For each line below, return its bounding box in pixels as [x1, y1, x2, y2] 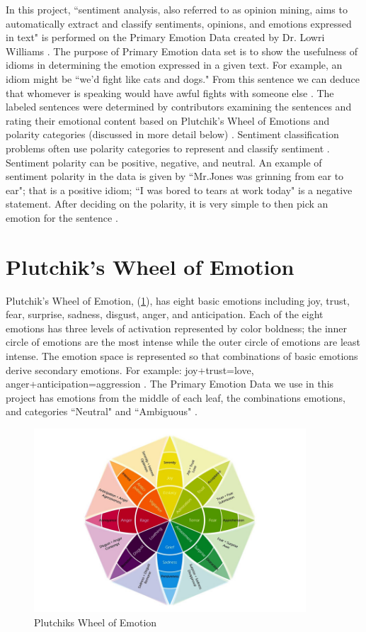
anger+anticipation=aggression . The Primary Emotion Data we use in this [6, 376, 334, 391]
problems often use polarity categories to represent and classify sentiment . [6, 140, 330, 155]
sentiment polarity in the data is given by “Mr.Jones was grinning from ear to [6, 169, 344, 184]
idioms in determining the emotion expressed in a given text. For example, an [6, 57, 343, 72]
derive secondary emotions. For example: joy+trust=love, [6, 362, 254, 377]
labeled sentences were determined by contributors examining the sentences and [6, 99, 352, 114]
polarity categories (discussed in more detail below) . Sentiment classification [6, 127, 339, 142]
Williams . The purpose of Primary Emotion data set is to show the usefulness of [6, 43, 358, 58]
